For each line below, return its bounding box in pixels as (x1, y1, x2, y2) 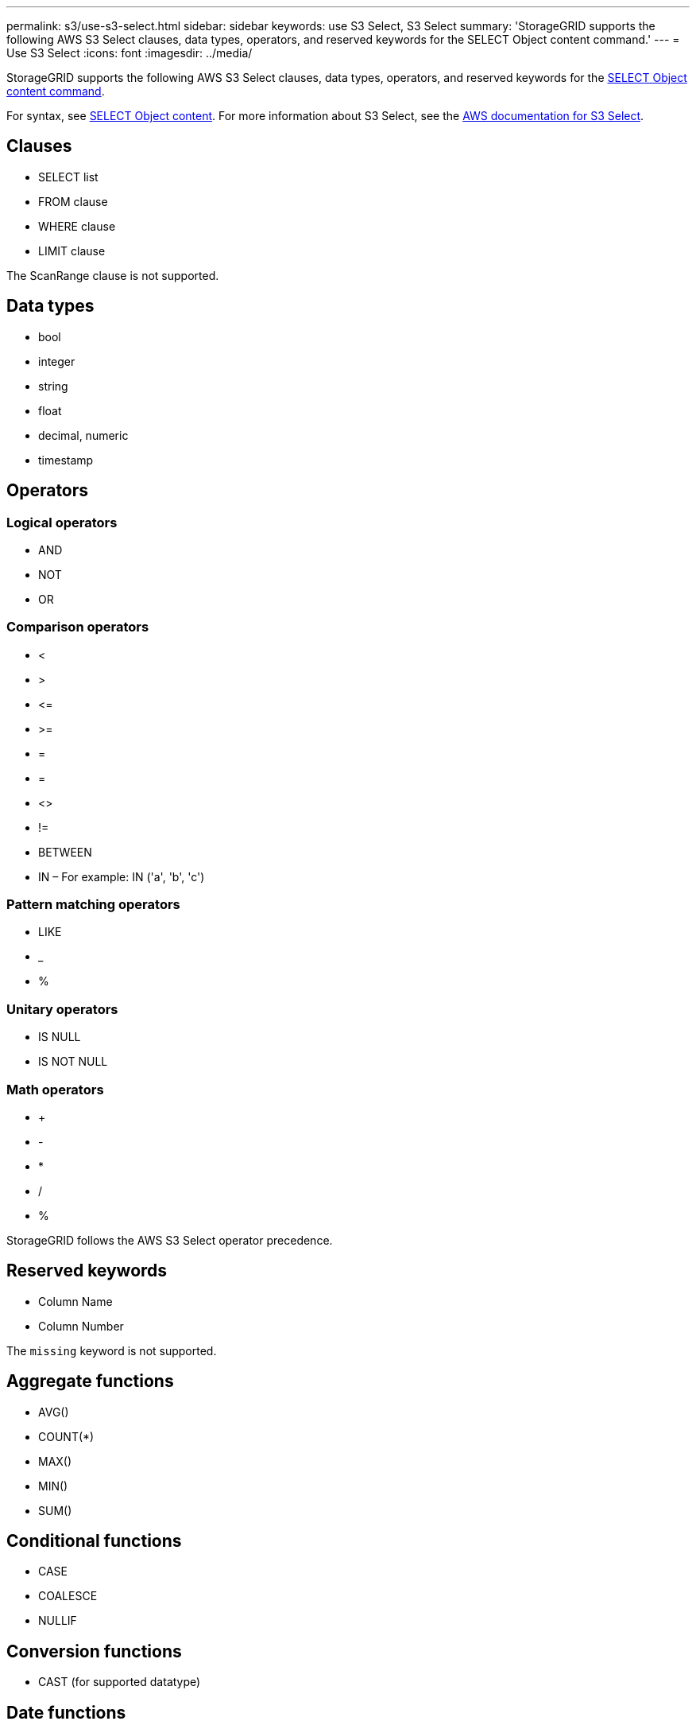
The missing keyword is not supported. (6, 1343, 217, 1358)
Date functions (6, 1702, 126, 1723)
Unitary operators (6, 1000, 118, 1017)
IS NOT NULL (38, 1055, 108, 1069)
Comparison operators (6, 619, 149, 635)
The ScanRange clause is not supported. (6, 268, 219, 282)
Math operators (6, 1081, 104, 1098)
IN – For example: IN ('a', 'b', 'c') (38, 869, 205, 884)
